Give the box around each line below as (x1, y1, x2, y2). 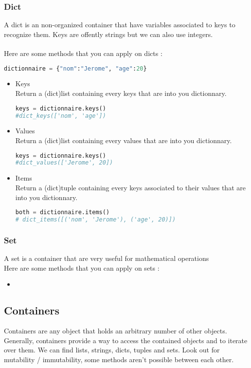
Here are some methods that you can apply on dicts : (4, 48, 162, 58)
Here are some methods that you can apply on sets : (4, 262, 160, 273)
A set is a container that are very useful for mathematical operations (4, 253, 209, 263)
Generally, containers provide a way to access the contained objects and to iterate (4, 335, 248, 345)
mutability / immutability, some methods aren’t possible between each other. (4, 354, 234, 364)
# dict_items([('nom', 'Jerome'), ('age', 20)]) (15, 216, 176, 223)
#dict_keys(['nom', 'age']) (15, 112, 106, 119)
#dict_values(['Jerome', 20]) (15, 159, 113, 166)
